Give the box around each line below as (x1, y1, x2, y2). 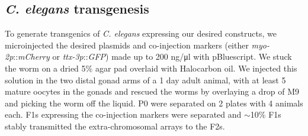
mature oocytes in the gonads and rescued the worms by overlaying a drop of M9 (5, 85, 300, 98)
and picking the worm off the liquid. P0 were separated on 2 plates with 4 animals (5, 96, 303, 109)
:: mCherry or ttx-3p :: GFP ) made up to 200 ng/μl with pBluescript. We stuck (13, 50, 292, 63)
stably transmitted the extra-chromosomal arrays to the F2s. (5, 119, 225, 132)
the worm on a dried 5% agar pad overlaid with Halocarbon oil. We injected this (5, 61, 297, 74)
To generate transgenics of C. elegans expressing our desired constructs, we (5, 27, 277, 40)
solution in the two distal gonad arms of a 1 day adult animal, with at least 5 (5, 73, 286, 86)
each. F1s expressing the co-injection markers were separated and (5, 108, 242, 121)
